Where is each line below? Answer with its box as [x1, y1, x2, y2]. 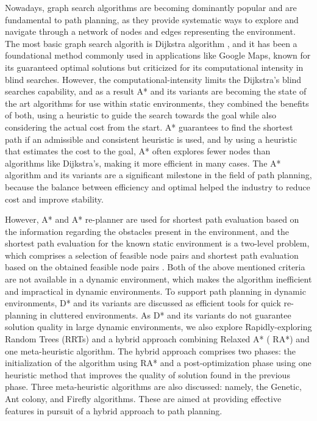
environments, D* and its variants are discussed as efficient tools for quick [5, 297, 281, 309]
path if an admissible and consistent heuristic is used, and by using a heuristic [5, 132, 297, 145]
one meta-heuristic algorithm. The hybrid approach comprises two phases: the [5, 344, 296, 357]
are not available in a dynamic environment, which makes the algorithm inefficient [5, 273, 312, 286]
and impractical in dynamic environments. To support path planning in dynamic [5, 284, 306, 297]
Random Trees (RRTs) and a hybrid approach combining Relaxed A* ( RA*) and [5, 333, 310, 345]
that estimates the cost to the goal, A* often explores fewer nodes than [5, 145, 271, 157]
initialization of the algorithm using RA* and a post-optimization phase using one [5, 356, 312, 369]
